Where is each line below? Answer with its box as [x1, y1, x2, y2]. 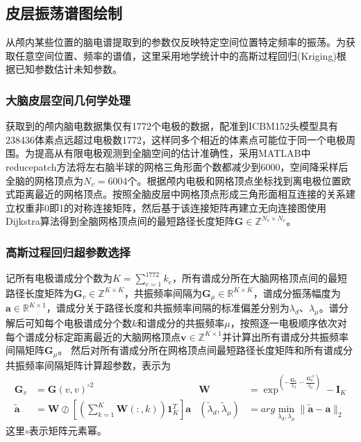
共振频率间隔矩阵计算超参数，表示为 [6, 357, 171, 372]
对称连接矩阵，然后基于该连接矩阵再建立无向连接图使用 [73, 200, 326, 214]
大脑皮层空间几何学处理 [6, 91, 131, 108]
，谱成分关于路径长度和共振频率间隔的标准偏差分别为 [46, 300, 289, 315]
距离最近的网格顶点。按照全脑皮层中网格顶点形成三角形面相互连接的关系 [15, 187, 346, 201]
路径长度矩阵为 [6, 285, 74, 300]
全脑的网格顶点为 [6, 173, 83, 187]
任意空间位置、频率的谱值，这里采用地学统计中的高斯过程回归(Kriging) [15, 48, 337, 62]
